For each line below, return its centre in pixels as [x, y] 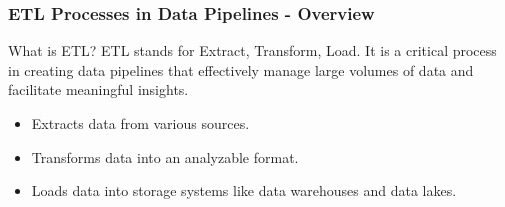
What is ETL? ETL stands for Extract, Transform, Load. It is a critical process [252, 50]
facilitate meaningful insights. [98, 89]
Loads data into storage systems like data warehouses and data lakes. [244, 190]
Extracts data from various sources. [140, 123]
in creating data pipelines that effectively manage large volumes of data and [241, 69]
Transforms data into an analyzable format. [165, 156]
